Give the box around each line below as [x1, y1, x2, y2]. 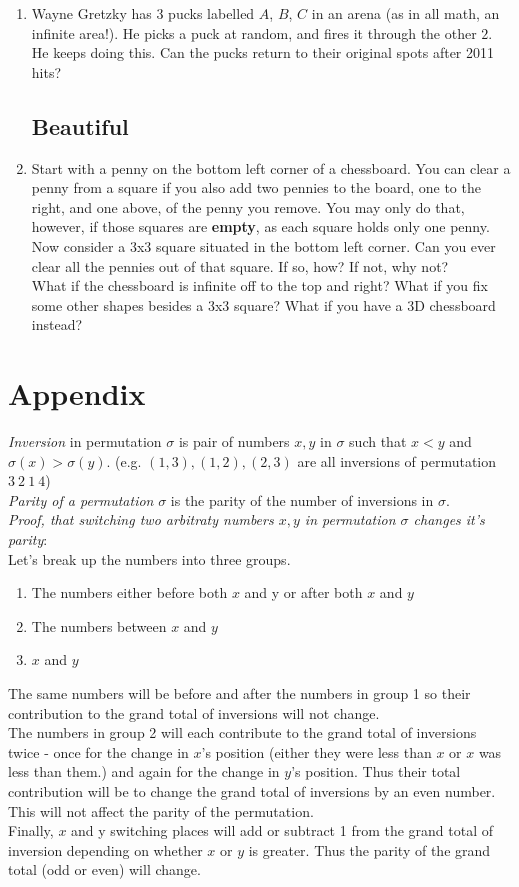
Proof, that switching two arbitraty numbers [8, 509, 274, 530]
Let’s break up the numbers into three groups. [8, 548, 291, 569]
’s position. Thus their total [291, 761, 461, 782]
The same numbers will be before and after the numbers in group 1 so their [8, 682, 471, 703]
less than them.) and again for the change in [8, 761, 280, 782]
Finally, [8, 820, 54, 841]
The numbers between [31, 615, 167, 636]
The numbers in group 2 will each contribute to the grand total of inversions [8, 722, 477, 743]
